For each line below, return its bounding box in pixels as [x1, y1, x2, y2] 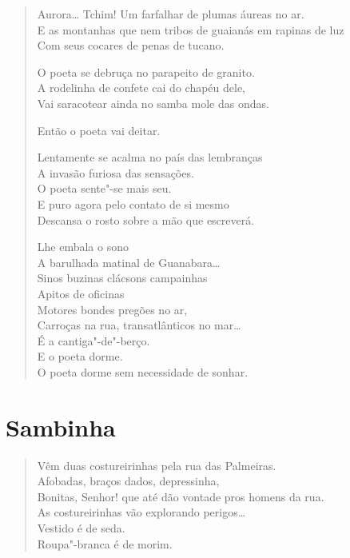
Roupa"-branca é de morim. [37, 535, 173, 552]
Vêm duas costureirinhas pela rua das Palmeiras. [37, 456, 276, 473]
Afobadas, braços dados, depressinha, [37, 472, 220, 489]
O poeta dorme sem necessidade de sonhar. [37, 363, 249, 380]
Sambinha [6, 410, 116, 443]
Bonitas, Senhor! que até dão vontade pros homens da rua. [37, 488, 324, 504]
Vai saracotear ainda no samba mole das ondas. [37, 94, 269, 111]
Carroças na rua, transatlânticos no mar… [37, 317, 241, 333]
